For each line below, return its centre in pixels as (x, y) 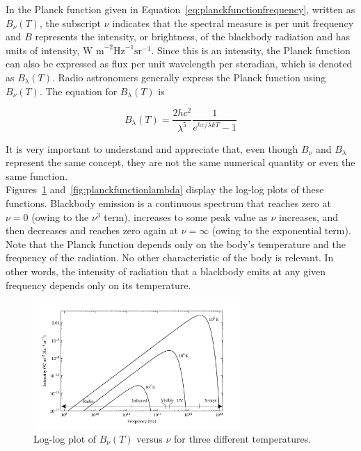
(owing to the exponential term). (281, 230)
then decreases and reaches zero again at (92, 230)
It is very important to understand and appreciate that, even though (152, 148)
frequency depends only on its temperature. (98, 285)
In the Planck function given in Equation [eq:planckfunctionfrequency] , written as (180, 9)
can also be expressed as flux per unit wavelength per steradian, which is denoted (179, 64)
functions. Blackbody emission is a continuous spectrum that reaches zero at (168, 203)
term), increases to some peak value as (186, 216)
